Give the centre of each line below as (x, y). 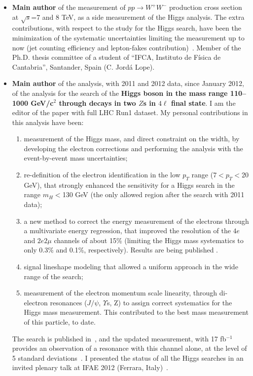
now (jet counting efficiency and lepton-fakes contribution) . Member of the (126, 47)
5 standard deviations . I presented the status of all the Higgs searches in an (128, 357)
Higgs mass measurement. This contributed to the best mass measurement (136, 312)
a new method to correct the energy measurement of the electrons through (136, 221)
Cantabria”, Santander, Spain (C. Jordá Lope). (83, 66)
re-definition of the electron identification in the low (102, 175)
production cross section (206, 7)
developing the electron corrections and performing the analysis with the (133, 148)
